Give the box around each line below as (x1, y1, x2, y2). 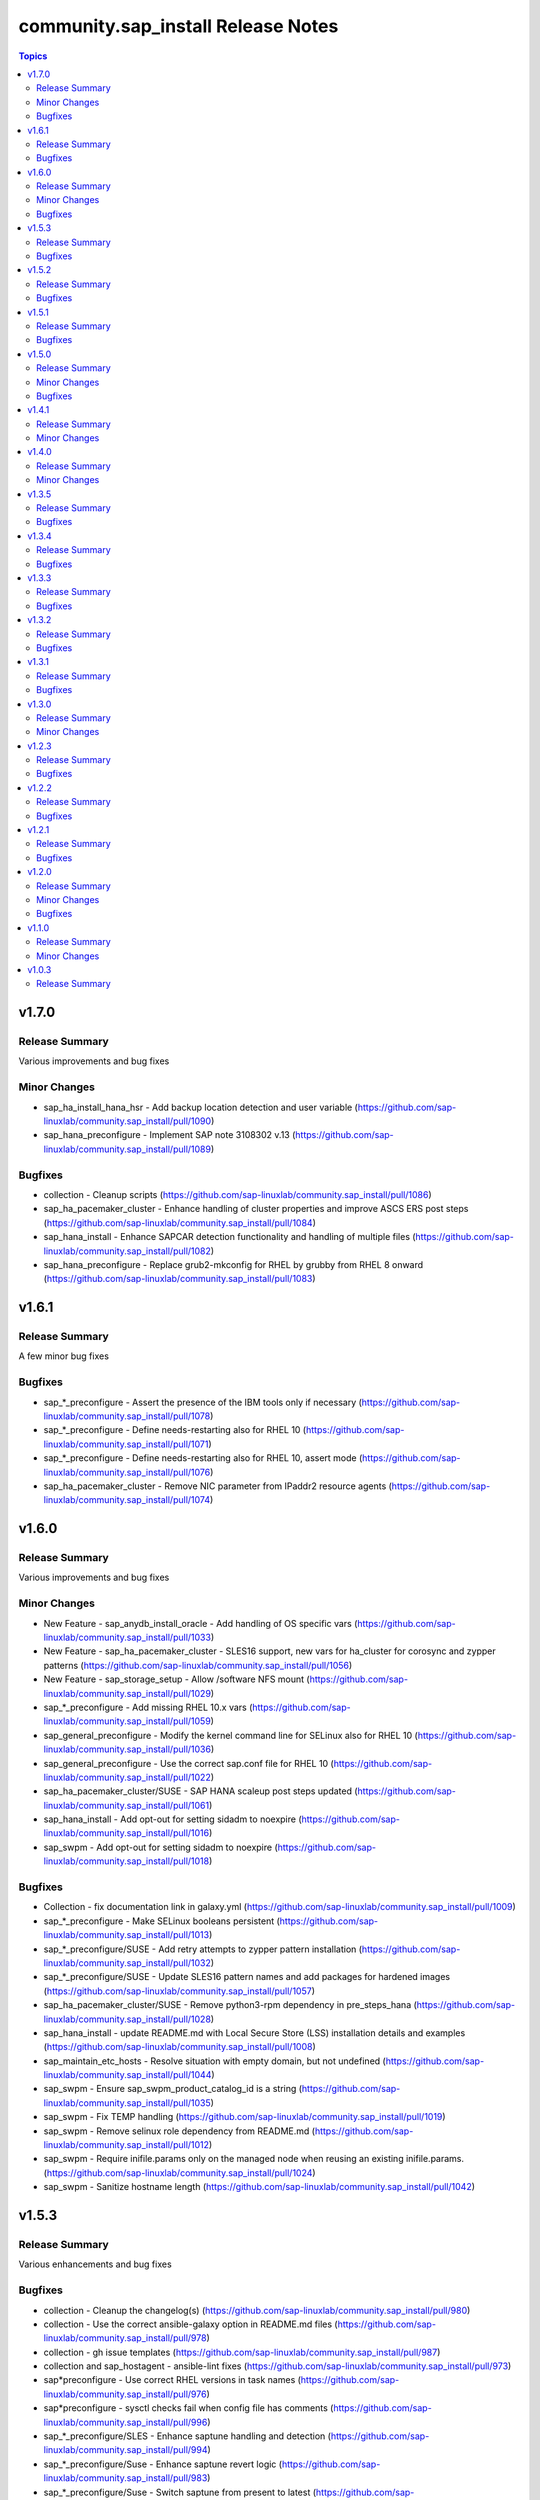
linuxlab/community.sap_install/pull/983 (43, 2472, 208, 2484)
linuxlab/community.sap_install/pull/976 (43, 2388, 207, 2400)
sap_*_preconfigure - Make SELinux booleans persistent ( (43, 1915, 280, 1927)
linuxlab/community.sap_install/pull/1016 (43, 1827, 210, 1839)
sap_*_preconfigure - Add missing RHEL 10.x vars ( (43, 1701, 253, 1713)
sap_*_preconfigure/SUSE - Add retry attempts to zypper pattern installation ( (43, 1943, 363, 1955)
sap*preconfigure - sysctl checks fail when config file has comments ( (43, 2402, 334, 2414)
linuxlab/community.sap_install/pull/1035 (43, 2096, 212, 2109)
